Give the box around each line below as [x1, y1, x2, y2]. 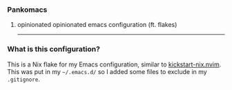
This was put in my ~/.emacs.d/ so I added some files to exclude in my [7, 67, 207, 75]
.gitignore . [7, 75, 40, 83]
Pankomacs [7, 5, 48, 15]
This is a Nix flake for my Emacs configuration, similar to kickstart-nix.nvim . [7, 60, 222, 69]
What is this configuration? [7, 44, 100, 54]
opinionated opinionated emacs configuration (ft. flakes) [17, 21, 177, 29]
